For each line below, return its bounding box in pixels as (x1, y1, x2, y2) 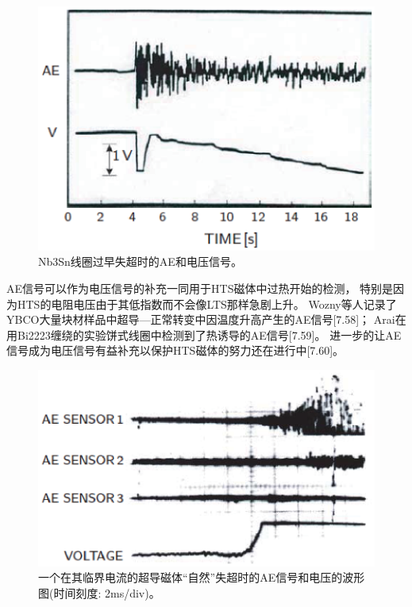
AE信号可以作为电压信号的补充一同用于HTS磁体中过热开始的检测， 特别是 (6, 280, 394, 297)
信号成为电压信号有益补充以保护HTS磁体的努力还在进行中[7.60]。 (6, 342, 345, 359)
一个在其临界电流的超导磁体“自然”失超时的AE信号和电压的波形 (38, 569, 365, 586)
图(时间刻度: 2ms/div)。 (38, 585, 160, 601)
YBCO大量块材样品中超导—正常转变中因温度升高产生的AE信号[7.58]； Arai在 (6, 311, 406, 328)
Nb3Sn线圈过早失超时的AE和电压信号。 (38, 253, 242, 270)
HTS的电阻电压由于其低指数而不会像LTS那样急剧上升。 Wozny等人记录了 (17, 295, 397, 312)
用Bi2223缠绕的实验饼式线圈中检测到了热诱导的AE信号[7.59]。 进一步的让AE (6, 326, 402, 343)
